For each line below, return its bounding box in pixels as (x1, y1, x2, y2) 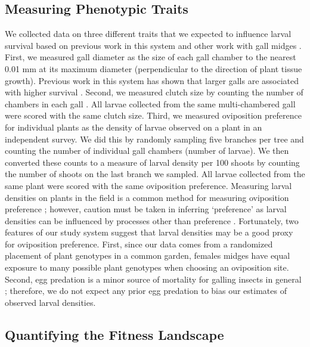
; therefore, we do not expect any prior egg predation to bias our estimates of (5, 284, 287, 297)
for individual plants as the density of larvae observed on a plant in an (5, 120, 262, 133)
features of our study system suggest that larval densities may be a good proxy (5, 226, 293, 238)
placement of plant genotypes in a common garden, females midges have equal (5, 249, 290, 262)
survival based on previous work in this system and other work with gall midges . (5, 39, 302, 51)
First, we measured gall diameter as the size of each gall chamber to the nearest (5, 51, 296, 63)
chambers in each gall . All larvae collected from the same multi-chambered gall (5, 97, 296, 110)
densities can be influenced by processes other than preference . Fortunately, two (5, 214, 299, 227)
